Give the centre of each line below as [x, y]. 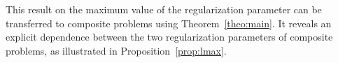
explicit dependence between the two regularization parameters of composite [169, 37]
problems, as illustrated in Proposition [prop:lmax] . [116, 50]
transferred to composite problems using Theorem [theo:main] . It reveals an [169, 23]
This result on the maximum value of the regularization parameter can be [164, 9]
